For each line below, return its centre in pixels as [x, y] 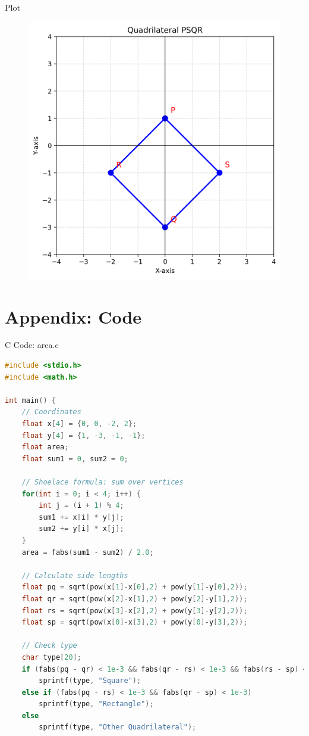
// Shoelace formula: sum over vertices [103, 482]
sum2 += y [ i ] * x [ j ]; [81, 529]
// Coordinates [51, 412]
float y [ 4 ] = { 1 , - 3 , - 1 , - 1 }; [83, 435]
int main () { [30, 400]
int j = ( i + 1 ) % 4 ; [81, 506]
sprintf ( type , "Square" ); [90, 681]
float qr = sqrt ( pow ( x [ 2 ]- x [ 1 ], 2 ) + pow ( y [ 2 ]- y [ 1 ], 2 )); [135, 599]
